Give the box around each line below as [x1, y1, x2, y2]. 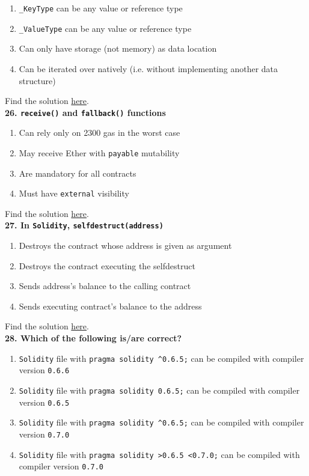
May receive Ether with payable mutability [19, 146, 180, 159]
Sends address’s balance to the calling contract [19, 279, 191, 292]
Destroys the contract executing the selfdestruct [19, 259, 195, 272]
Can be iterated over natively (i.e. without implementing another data [19, 62, 278, 75]
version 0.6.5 [19, 395, 70, 408]
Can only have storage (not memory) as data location [19, 42, 217, 55]
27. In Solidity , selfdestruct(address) [5, 219, 164, 231]
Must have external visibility [19, 187, 129, 200]
